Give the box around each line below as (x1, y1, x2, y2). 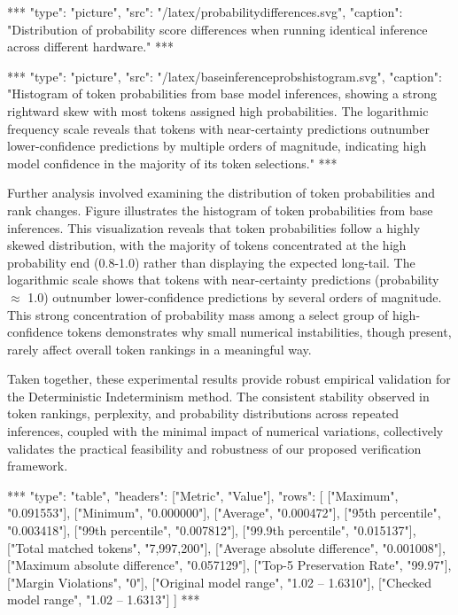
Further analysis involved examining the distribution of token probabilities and (7, 183, 435, 202)
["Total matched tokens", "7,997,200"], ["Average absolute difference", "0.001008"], (7, 538, 446, 557)
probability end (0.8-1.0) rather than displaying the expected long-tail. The (7, 253, 415, 271)
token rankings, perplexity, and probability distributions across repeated (7, 404, 400, 423)
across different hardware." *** (7, 37, 174, 56)
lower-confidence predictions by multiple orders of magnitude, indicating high (7, 136, 427, 155)
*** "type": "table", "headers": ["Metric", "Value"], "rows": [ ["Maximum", (7, 486, 399, 504)
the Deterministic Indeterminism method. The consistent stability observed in (7, 386, 430, 405)
